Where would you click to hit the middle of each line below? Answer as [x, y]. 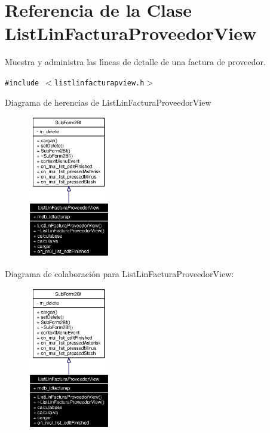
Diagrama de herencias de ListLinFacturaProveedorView [108, 102]
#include [22, 83]
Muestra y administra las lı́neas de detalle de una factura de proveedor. [135, 62]
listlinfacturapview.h [99, 83]
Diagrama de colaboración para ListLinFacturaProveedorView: [119, 273]
